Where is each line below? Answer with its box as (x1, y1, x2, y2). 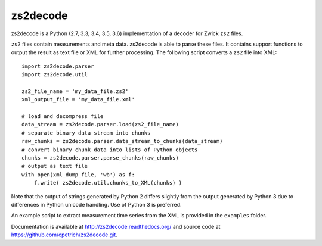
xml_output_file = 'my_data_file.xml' (21, 96, 135, 103)
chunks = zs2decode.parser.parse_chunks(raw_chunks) (21, 155, 179, 161)
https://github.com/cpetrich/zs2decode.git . (11, 231, 117, 238)
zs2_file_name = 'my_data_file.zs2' (21, 88, 129, 95)
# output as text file (21, 163, 88, 170)
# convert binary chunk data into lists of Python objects (21, 146, 198, 153)
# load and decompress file (21, 113, 104, 120)
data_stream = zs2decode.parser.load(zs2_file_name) (21, 121, 179, 128)
